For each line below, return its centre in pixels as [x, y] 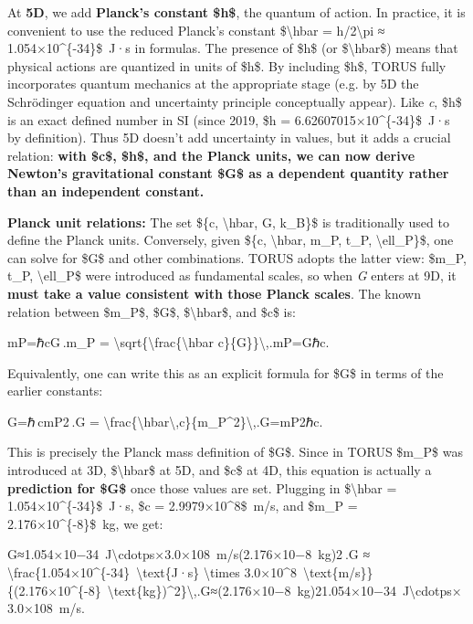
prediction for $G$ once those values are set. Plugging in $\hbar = [202, 487]
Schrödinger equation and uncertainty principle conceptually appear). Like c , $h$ [235, 101]
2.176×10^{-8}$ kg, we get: [85, 523]
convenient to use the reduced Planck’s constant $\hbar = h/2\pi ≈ [196, 30]
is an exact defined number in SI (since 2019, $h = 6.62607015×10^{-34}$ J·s [229, 119]
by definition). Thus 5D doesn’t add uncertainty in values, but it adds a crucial [229, 137]
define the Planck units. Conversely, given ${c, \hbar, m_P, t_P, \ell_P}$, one [231, 240]
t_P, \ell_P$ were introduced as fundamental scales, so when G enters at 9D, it [232, 275]
